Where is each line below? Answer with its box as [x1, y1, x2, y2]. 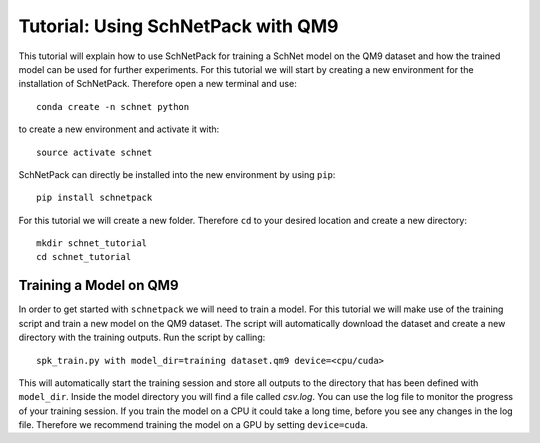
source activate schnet [36, 146, 153, 158]
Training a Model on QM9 [18, 277, 179, 294]
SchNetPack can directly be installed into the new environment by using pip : [18, 168, 336, 180]
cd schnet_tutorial [36, 251, 132, 263]
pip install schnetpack [36, 192, 153, 204]
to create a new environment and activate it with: [18, 123, 220, 135]
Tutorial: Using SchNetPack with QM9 [18, 15, 339, 37]
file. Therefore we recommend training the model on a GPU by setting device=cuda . [18, 419, 369, 431]
